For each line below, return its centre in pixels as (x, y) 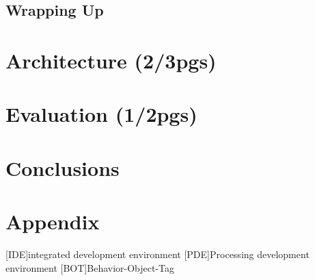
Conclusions (63, 167)
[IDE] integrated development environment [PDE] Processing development (157, 254)
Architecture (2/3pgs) (111, 60)
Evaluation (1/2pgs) (101, 114)
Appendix (53, 221)
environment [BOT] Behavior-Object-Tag (90, 267)
